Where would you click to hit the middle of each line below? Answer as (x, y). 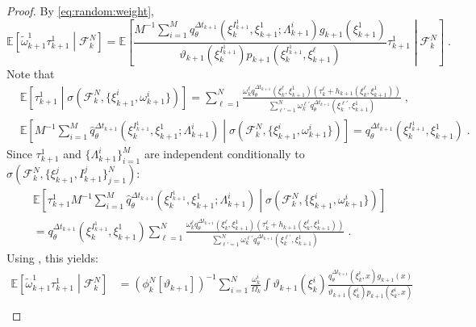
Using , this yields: (52, 258)
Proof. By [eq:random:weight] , (80, 10)
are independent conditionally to (224, 154)
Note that (31, 73)
